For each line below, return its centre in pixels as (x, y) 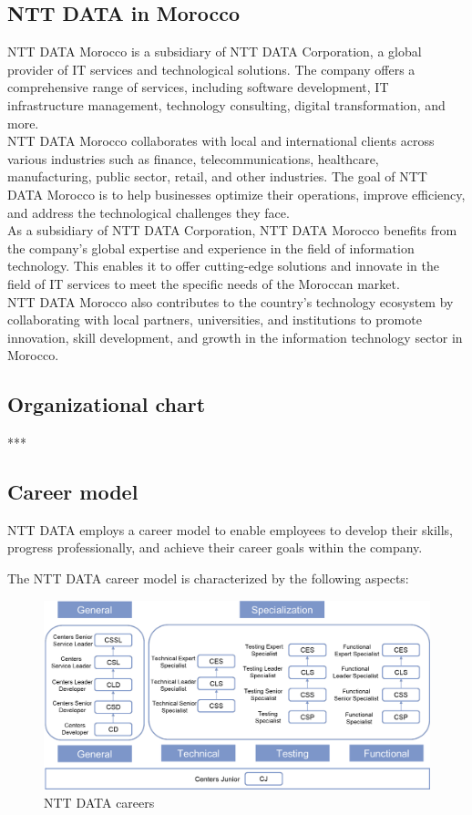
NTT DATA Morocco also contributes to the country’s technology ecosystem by (231, 301)
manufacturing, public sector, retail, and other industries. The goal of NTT (217, 176)
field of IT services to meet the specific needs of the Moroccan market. (204, 283)
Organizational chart (107, 404)
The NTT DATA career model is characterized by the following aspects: (208, 578)
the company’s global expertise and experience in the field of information (211, 248)
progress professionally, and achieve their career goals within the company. (215, 547)
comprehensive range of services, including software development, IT (198, 87)
